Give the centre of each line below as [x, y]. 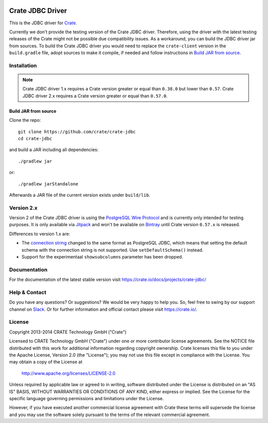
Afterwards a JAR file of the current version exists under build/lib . [80, 195]
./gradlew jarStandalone [48, 184]
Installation [23, 66]
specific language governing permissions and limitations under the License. [86, 398]
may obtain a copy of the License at [46, 362]
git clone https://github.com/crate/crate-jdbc [77, 131]
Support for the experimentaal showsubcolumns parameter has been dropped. [102, 257]
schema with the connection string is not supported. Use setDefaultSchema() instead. [112, 250]
